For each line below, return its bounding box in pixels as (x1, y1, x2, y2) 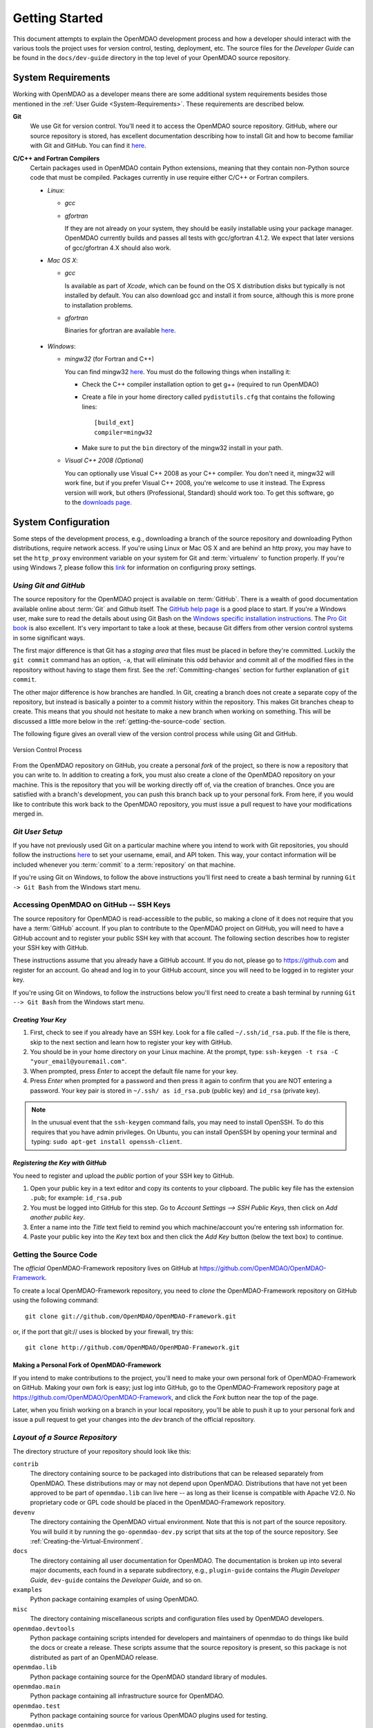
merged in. (12, 809, 44, 818)
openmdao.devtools (12, 1624, 75, 1633)
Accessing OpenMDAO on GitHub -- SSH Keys (12, 900, 171, 910)
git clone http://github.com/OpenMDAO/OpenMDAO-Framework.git (25, 1344, 240, 1351)
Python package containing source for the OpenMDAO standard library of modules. (30, 1673, 267, 1681)
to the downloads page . (64, 498, 133, 506)
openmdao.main (12, 1682, 61, 1690)
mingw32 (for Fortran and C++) (64, 355, 155, 363)
